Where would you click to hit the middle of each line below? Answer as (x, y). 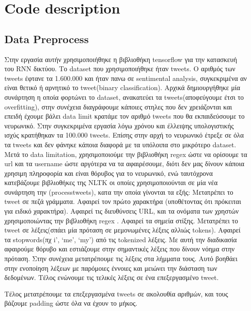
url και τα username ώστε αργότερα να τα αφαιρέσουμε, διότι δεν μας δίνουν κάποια (125, 163)
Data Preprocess (47, 39)
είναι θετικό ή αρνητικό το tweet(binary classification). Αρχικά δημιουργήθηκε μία (122, 87)
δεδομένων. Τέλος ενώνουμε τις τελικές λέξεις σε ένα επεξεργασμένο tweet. (112, 277)
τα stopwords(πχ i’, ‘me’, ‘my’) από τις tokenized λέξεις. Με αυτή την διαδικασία (121, 239)
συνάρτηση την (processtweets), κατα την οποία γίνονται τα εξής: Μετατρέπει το (119, 192)
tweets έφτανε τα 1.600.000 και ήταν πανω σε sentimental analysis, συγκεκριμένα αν (126, 78)
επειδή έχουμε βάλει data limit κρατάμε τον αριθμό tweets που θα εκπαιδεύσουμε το (125, 116)
